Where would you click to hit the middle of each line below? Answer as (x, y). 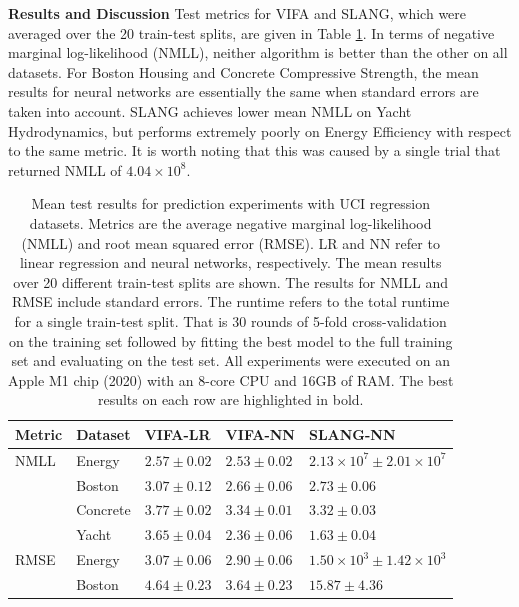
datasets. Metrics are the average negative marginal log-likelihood (230, 222)
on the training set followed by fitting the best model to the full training (230, 340)
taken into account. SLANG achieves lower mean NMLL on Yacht (210, 110)
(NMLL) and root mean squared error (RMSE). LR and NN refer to (230, 242)
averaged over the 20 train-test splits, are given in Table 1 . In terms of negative (251, 32)
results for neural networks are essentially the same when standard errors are (243, 91)
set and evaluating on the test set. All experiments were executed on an (230, 360)
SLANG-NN (352, 433)
